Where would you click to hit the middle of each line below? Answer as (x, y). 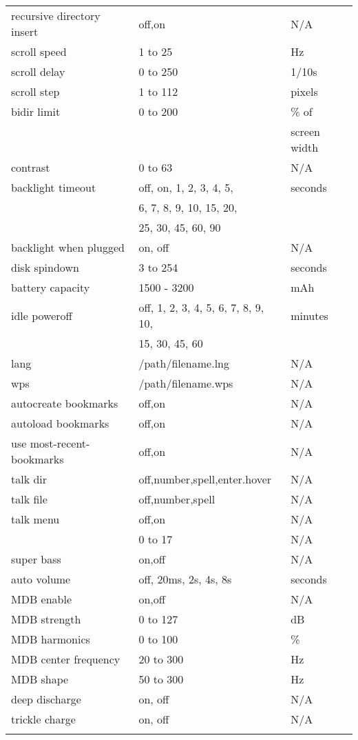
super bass (36, 559)
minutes (309, 315)
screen (305, 131)
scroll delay (38, 71)
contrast (31, 167)
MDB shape (40, 679)
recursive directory (56, 16)
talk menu (35, 519)
